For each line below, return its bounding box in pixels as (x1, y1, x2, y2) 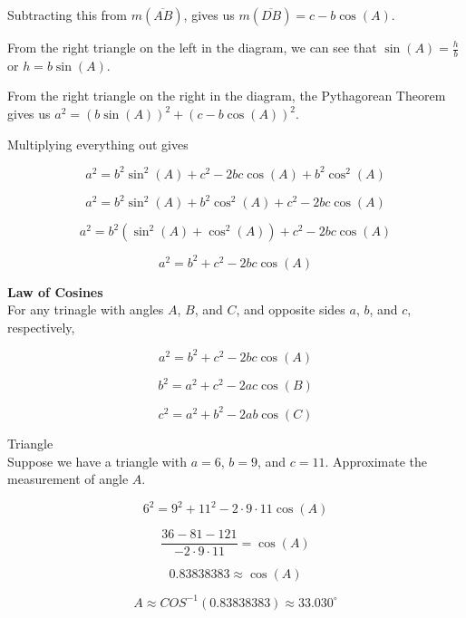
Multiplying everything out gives (7, 134, 189, 153)
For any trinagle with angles (7, 300, 164, 319)
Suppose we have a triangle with (7, 451, 188, 470)
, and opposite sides (236, 300, 345, 319)
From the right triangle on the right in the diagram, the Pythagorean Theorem (7, 86, 446, 105)
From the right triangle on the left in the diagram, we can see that (7, 38, 377, 56)
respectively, (7, 317, 75, 336)
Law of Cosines (7, 282, 103, 301)
